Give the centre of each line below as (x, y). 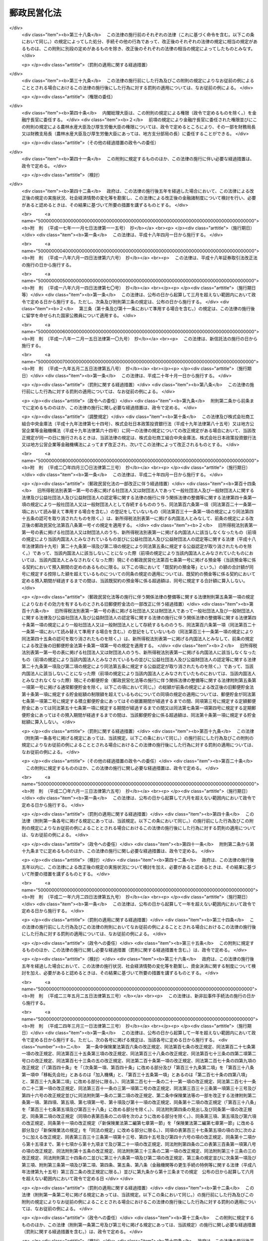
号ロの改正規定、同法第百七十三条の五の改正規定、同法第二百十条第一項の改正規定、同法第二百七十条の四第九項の (139, 1060)
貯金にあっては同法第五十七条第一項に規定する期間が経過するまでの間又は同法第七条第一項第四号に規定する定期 (137, 708)
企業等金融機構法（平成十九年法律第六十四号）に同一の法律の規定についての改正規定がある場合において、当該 (138, 431)
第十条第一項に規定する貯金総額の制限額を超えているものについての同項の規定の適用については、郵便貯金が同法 (136, 694)
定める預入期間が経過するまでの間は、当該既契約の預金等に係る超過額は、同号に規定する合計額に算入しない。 (134, 581)
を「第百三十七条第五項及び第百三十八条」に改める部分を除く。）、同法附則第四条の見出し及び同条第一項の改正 (134, 1109)
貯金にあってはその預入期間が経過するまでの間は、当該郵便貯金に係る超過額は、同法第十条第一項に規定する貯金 (141, 715)
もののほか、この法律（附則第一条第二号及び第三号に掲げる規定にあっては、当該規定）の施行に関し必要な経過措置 (139, 1225)
